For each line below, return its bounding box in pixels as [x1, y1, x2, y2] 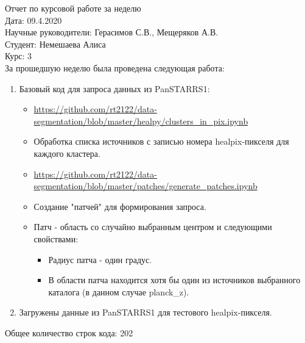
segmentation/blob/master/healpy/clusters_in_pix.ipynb [33, 114, 248, 127]
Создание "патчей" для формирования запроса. [33, 200, 206, 212]
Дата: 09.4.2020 [5, 13, 62, 26]
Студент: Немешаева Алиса [5, 37, 106, 50]
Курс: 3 [5, 49, 32, 62]
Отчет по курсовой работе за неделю [5, 2, 141, 14]
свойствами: [33, 232, 79, 245]
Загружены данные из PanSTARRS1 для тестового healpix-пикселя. [19, 306, 272, 319]
